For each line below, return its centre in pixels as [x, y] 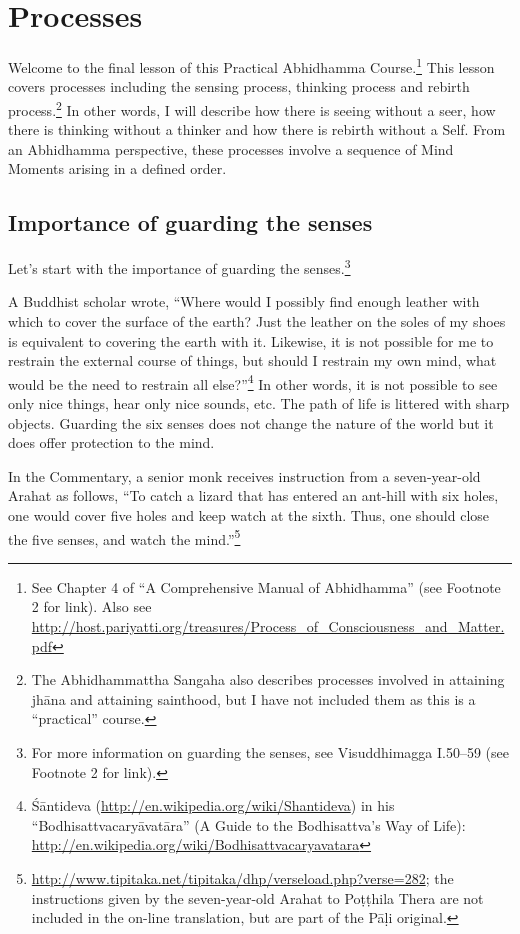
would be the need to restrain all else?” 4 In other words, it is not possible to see [253, 382]
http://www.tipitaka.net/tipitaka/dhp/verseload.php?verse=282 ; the [242, 878]
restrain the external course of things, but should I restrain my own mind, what [252, 360]
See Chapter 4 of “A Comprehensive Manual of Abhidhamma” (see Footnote [266, 586]
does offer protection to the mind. [111, 442]
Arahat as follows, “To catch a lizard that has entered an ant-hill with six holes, [253, 495]
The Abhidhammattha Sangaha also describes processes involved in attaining [268, 679]
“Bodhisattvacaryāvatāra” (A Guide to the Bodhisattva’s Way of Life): [248, 824]
